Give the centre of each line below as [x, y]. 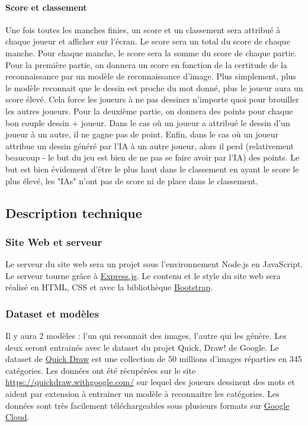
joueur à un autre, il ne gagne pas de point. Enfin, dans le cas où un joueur [142, 134]
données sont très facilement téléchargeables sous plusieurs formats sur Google [147, 405]
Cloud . [17, 417]
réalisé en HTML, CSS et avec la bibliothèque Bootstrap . [109, 287]
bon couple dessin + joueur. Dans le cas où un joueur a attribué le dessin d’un [148, 122]
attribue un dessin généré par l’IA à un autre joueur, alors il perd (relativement [150, 145]
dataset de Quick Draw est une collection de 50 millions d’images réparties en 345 [154, 359]
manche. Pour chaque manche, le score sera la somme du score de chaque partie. [151, 52]
